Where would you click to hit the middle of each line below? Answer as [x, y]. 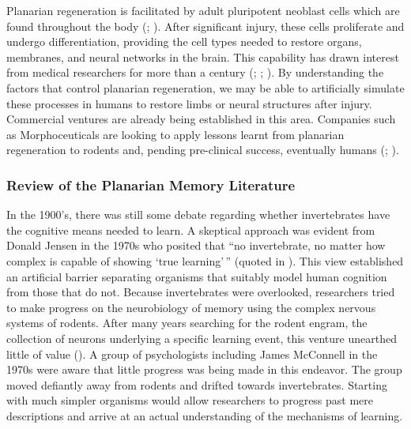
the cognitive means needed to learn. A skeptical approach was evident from [191, 230]
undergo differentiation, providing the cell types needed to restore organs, [184, 41]
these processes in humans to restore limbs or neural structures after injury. [189, 103]
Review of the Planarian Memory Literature [151, 184]
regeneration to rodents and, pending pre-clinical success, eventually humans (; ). [203, 150]
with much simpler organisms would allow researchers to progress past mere [190, 400]
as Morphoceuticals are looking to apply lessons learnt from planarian [175, 134]
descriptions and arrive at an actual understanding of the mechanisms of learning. [205, 415]
